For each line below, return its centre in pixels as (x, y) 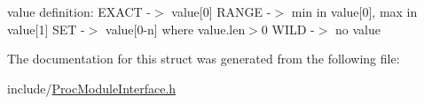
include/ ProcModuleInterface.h (92, 88)
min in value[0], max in (354, 11)
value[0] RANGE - (221, 11)
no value (358, 29)
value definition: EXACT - (79, 11)
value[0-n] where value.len (176, 29)
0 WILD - (288, 29)
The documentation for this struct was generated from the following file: (204, 59)
